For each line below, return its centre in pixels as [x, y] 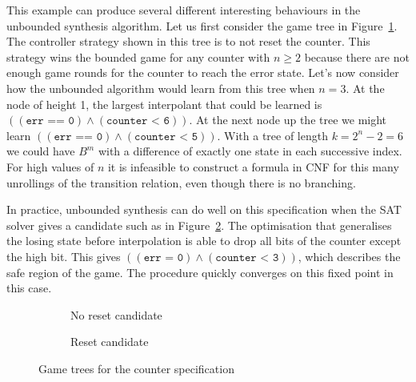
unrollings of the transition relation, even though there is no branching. [181, 182]
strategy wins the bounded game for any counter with [138, 56]
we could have [41, 151]
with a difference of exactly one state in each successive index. [250, 151]
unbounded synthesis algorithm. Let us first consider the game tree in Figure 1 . [202, 25]
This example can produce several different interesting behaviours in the [184, 10]
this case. [29, 288]
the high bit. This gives [64, 256]
